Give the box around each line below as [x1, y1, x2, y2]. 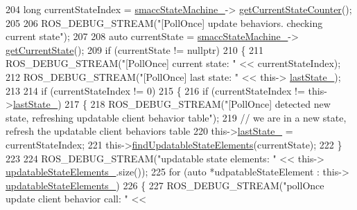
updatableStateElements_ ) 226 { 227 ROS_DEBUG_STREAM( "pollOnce [6, 178, 324, 192]
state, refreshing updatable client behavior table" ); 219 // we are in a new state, [6, 110, 347, 124]
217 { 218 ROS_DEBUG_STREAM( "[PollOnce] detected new [64, 97, 331, 111]
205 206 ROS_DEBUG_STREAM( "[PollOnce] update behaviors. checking [6, 15, 323, 30]
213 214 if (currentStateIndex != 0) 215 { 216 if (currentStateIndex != [6, 83, 305, 97]
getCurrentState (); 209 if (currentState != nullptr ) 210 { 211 [6, 42, 264, 57]
